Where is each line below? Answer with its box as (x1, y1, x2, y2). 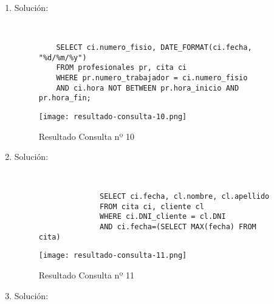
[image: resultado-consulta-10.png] (38, 112, 187, 121)
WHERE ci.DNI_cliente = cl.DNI (100, 212, 226, 221)
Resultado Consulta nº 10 (38, 130, 134, 142)
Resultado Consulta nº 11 (38, 268, 134, 281)
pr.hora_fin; (38, 94, 91, 103)
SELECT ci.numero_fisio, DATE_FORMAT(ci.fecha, (56, 43, 252, 52)
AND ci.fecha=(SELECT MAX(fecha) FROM (100, 222, 256, 231)
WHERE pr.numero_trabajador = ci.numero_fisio (56, 73, 248, 82)
